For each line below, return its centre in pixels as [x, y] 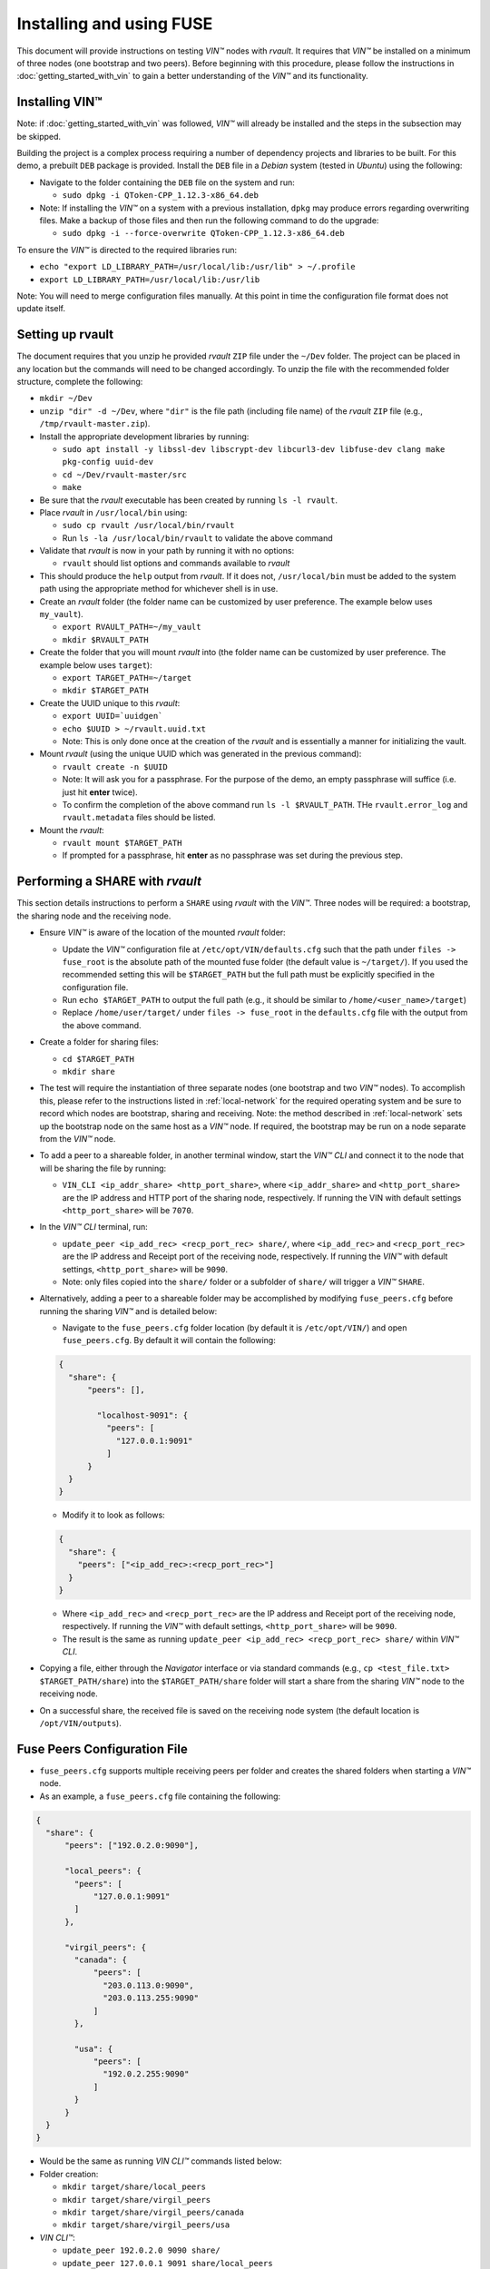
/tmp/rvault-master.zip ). [95, 424]
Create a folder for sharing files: [99, 1042]
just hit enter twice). [100, 792]
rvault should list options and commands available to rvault [176, 564]
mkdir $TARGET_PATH [105, 691]
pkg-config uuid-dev [108, 462]
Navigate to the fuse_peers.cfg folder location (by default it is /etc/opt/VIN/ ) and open [235, 1328]
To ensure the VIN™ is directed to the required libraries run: [127, 250]
